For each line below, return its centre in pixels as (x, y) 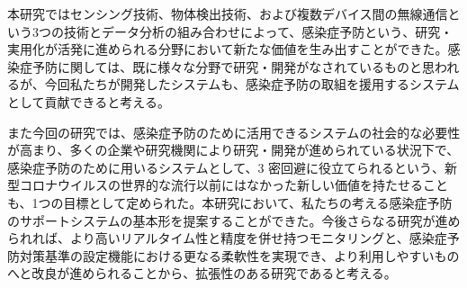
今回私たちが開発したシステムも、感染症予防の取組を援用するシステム (252, 84)
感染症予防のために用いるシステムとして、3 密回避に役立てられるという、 (226, 167)
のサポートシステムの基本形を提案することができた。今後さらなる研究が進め (234, 220)
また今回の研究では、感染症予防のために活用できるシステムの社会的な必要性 (234, 132)
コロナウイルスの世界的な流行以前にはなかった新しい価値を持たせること (233, 185)
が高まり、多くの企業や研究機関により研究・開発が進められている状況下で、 (233, 150)
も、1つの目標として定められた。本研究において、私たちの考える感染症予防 (230, 202)
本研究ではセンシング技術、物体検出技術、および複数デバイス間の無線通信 (228, 13)
